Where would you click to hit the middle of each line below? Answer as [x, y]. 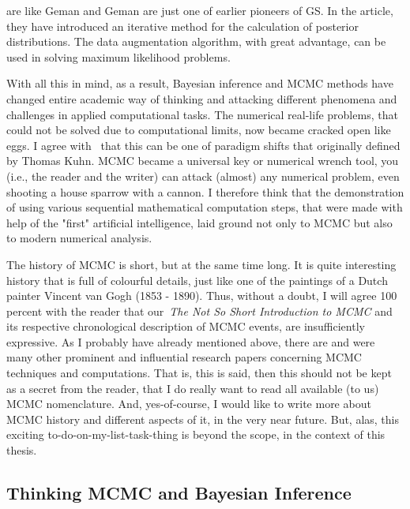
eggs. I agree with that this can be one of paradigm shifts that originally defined [203, 145]
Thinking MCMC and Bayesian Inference [179, 493]
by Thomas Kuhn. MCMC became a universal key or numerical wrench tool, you [203, 161]
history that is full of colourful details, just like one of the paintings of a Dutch [197, 280]
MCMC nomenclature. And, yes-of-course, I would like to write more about [189, 404]
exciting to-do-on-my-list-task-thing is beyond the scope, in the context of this [196, 434]
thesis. [22, 450]
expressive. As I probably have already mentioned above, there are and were [191, 341]
